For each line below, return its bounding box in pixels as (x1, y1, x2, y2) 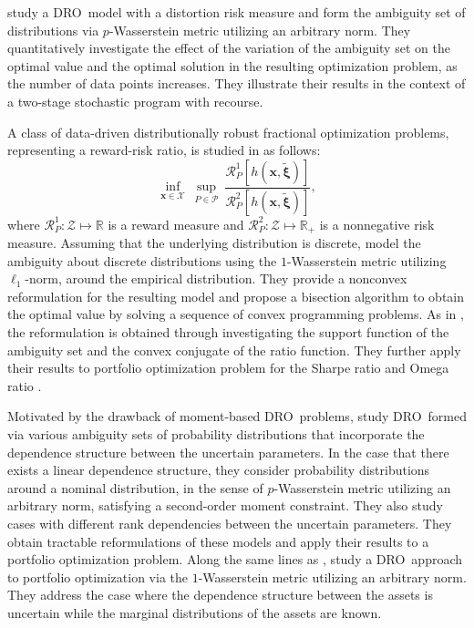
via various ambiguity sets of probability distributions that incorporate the (7, 425, 425, 444)
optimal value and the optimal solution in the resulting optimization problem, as (7, 56, 458, 75)
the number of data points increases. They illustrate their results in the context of (7, 74, 466, 93)
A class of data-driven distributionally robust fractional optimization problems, (7, 122, 449, 141)
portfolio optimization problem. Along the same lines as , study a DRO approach (7, 550, 463, 569)
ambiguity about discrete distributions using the (7, 251, 277, 270)
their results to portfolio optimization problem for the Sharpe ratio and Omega (7, 358, 449, 377)
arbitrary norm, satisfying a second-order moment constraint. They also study (7, 496, 443, 515)
